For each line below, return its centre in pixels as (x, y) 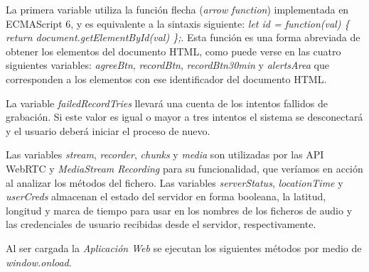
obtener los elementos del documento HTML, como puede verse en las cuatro (173, 51)
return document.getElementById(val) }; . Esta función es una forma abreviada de (183, 37)
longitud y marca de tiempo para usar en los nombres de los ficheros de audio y (179, 210)
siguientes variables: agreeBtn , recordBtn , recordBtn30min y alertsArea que (167, 65)
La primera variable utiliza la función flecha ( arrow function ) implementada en (177, 9)
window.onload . (39, 262)
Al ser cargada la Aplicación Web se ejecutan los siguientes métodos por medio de (184, 247)
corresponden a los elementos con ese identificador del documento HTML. (166, 78)
